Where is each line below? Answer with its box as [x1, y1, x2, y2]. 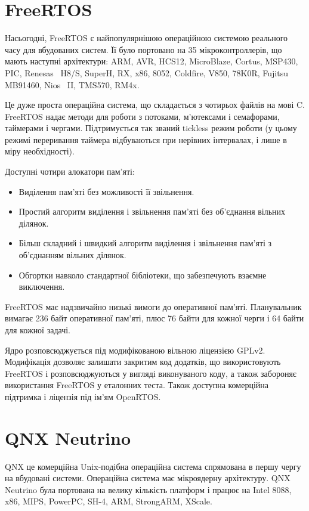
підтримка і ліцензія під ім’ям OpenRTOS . [5, 390, 161, 402]
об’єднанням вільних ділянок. [18, 249, 126, 261]
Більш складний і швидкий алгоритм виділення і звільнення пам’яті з [18, 237, 272, 249]
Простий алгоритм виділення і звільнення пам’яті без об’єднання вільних [18, 205, 286, 218]
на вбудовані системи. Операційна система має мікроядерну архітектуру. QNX [5, 472, 291, 484]
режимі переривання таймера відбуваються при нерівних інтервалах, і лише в [5, 133, 287, 145]
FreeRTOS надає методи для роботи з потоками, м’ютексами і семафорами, [5, 110, 280, 122]
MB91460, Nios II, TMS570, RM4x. [5, 78, 140, 91]
